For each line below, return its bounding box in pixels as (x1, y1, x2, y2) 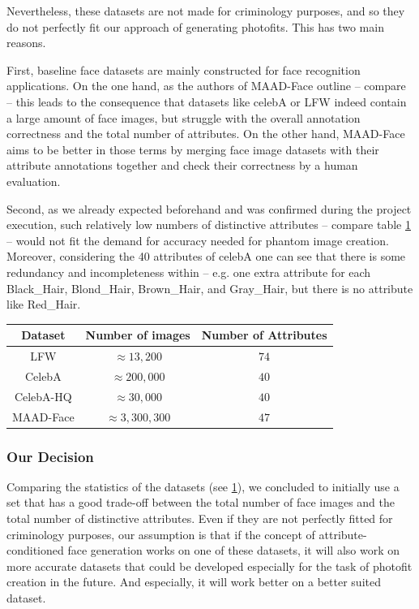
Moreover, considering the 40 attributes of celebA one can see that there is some (6, 248, 406, 265)
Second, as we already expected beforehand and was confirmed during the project (6, 200, 412, 217)
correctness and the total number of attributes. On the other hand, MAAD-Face (6, 125, 405, 142)
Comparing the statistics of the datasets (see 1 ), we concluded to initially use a (6, 477, 400, 495)
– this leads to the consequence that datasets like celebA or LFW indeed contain (6, 93, 407, 110)
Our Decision (6, 446, 94, 466)
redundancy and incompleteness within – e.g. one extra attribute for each (6, 263, 371, 280)
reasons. (6, 34, 46, 51)
